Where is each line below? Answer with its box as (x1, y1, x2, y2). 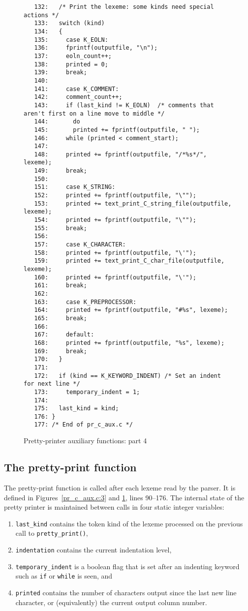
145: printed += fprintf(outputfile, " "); (34, 126, 200, 133)
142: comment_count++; (34, 93, 123, 101)
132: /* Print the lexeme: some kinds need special (34, 3, 214, 10)
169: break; (34, 347, 87, 355)
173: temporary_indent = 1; (34, 388, 140, 396)
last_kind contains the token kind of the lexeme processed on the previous (15, 518, 243, 528)
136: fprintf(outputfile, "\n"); (34, 44, 158, 52)
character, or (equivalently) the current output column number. (15, 597, 207, 607)
